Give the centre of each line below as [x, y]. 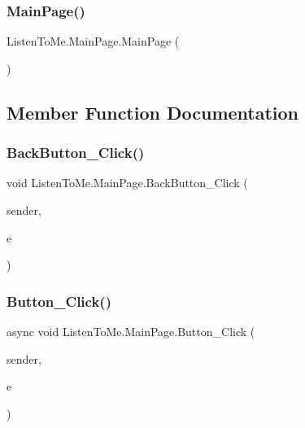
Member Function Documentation [153, 112]
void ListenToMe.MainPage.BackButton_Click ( [127, 183]
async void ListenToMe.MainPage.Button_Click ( [131, 331]
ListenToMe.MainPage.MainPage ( [93, 41]
